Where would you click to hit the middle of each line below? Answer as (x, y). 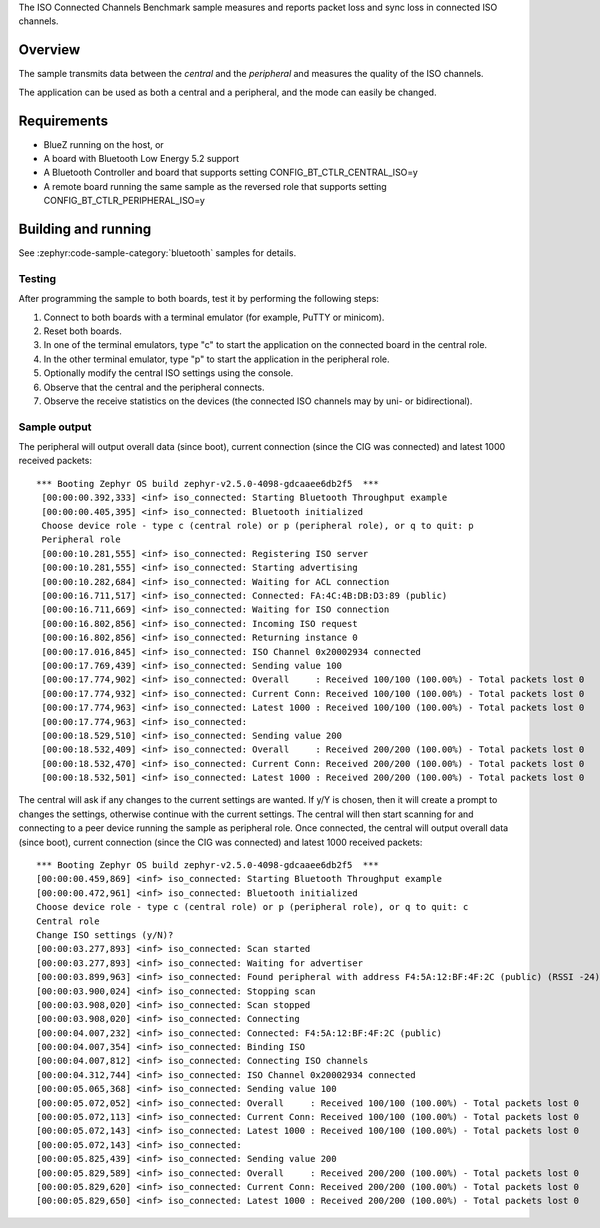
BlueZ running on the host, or (103, 144)
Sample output (55, 427)
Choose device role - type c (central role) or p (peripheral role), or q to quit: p (257, 526)
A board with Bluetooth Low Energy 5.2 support (141, 158)
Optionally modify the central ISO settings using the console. (168, 373)
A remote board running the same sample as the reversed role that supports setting (215, 186)
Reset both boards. (82, 331)
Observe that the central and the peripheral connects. (154, 387)
